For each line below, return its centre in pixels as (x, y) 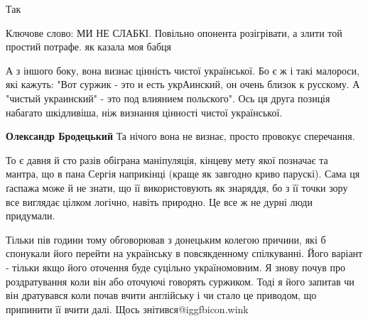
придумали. (31, 216)
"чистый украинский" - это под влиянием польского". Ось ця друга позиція (168, 98)
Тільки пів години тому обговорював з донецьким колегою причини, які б (166, 239)
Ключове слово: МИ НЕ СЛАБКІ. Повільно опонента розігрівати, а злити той (174, 32)
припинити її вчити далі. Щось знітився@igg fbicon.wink (127, 309)
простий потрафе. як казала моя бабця (88, 47)
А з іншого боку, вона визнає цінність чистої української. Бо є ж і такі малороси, (183, 70)
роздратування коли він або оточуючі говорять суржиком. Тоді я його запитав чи (180, 281)
